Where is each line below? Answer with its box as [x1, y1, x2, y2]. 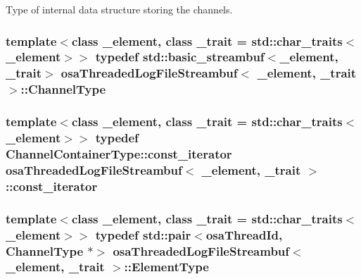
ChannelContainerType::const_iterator [6, 144, 232, 162]
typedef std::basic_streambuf [95, 48, 265, 66]
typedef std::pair [95, 225, 191, 243]
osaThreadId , [205, 225, 283, 243]
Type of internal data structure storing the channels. [6, 2, 233, 16]
